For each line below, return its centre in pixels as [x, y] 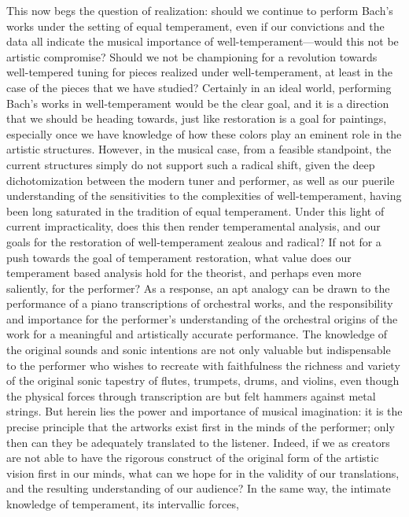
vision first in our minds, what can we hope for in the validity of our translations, [203, 473]
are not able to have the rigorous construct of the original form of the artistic [193, 458]
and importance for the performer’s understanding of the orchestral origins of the [202, 318]
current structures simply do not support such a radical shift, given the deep [191, 164]
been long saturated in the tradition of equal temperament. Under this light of [195, 210]
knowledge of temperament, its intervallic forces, [123, 504]
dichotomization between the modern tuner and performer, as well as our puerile [201, 180]
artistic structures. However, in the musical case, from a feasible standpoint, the [199, 149]
